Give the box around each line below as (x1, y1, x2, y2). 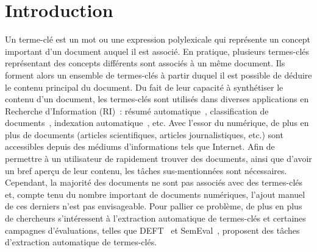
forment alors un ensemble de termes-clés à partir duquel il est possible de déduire (5, 68, 312, 81)
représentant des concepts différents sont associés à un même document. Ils (5, 57, 285, 69)
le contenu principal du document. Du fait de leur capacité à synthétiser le (5, 80, 283, 93)
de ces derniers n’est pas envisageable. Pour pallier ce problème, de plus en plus (5, 200, 302, 212)
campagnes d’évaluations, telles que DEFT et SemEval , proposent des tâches (5, 223, 300, 236)
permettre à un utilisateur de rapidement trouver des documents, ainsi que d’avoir (5, 152, 312, 165)
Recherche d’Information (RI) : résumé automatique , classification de (5, 104, 269, 117)
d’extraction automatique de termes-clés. (5, 236, 157, 248)
